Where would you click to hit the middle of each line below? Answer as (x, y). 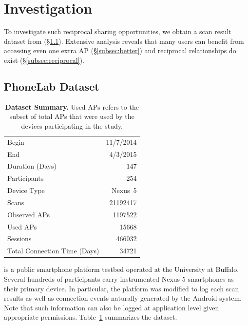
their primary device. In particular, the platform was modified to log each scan (122, 288)
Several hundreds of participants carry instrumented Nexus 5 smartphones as (119, 279)
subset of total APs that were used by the (72, 116)
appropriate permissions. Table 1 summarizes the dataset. (91, 317)
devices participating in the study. (72, 125)
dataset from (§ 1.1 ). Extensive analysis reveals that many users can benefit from (124, 41)
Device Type (26, 190)
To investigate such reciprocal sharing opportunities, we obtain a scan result (118, 31)
